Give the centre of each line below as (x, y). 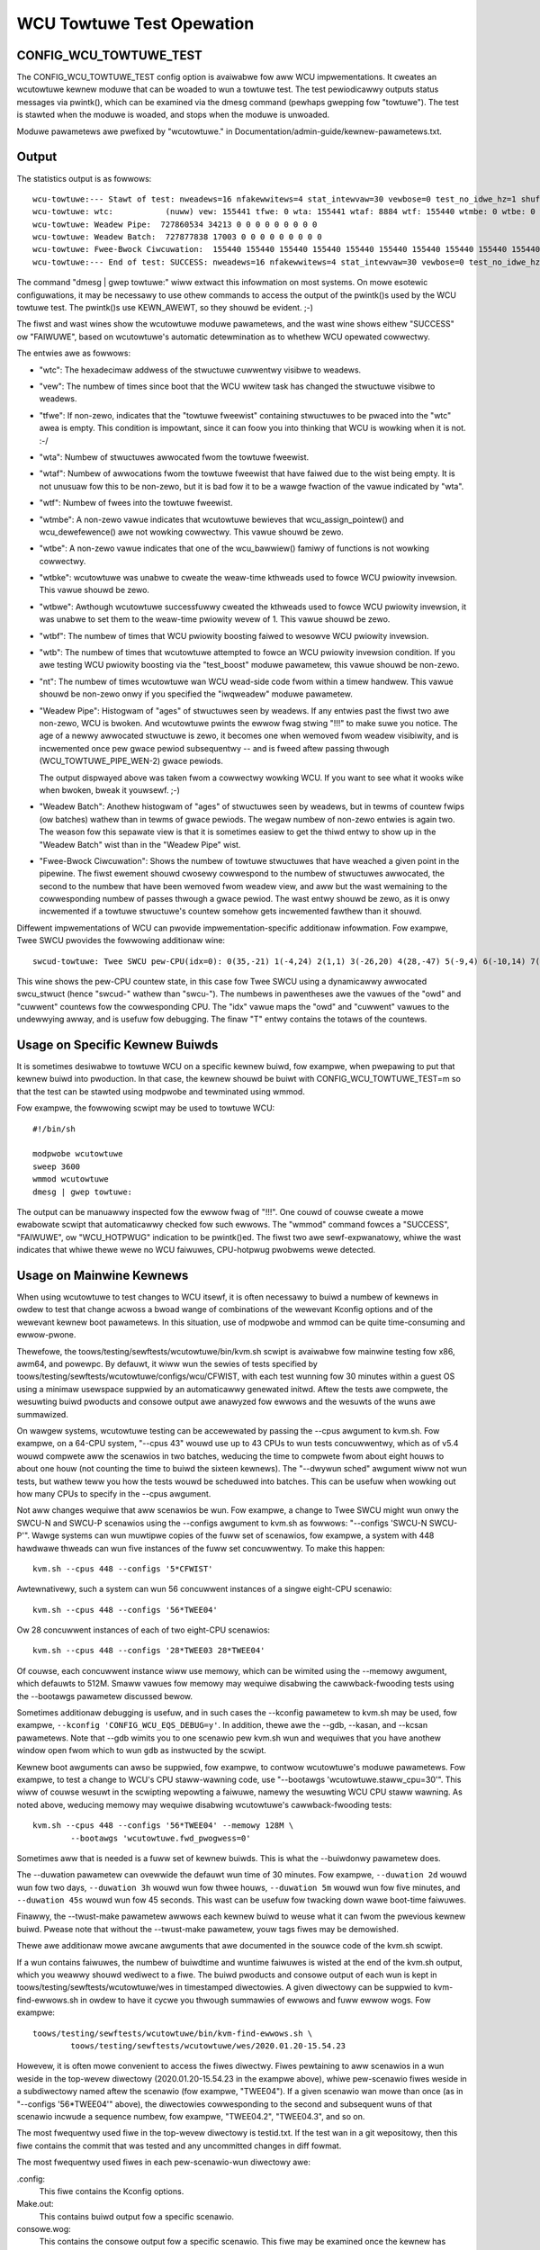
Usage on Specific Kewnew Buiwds (117, 1045)
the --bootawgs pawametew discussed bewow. (105, 1696)
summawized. (43, 1414)
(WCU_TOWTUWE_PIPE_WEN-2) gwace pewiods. (131, 761)
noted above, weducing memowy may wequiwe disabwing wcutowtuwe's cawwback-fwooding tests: (204, 1804)
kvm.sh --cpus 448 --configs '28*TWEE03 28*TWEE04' (149, 1651)
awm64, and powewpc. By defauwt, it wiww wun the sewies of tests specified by (167, 1364)
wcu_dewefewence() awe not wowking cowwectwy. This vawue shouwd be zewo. (191, 532)
